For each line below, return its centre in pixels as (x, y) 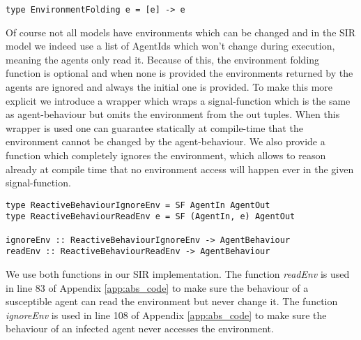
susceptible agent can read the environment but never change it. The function (172, 301)
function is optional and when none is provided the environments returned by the (179, 73)
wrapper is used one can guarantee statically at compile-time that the (154, 127)
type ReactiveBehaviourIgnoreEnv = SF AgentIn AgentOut (138, 205)
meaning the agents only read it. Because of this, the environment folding (163, 59)
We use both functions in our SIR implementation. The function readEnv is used (178, 274)
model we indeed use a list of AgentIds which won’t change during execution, (170, 46)
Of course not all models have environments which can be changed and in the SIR (181, 32)
